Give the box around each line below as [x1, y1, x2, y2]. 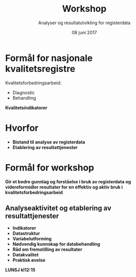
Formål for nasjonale [5, 52, 93, 63]
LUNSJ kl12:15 [5, 267, 36, 273]
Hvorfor [5, 122, 39, 133]
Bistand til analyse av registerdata [12, 139, 85, 145]
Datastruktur [12, 230, 40, 237]
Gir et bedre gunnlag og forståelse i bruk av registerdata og [5, 178, 131, 184]
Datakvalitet [12, 252, 39, 258]
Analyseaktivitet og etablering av [5, 203, 111, 212]
